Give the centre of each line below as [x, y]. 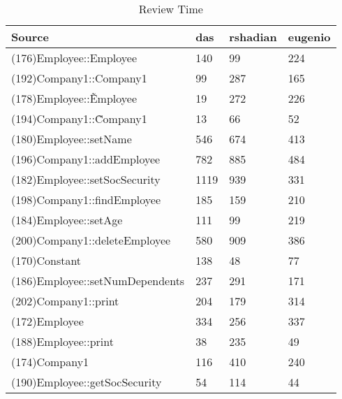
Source [30, 37]
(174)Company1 [50, 362]
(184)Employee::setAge [67, 220]
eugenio [309, 37]
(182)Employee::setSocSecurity [86, 179]
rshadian [253, 37]
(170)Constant [46, 260]
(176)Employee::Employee [74, 58]
